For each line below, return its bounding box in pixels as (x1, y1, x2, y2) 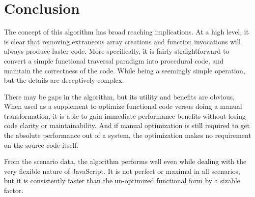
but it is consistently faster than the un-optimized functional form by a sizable (4, 175, 240, 186)
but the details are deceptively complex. (4, 75, 124, 85)
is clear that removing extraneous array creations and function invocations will (4, 36, 241, 46)
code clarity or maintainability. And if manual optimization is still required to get (4, 120, 250, 131)
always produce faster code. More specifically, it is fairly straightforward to (4, 46, 229, 56)
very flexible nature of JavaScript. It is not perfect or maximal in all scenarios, (4, 165, 240, 176)
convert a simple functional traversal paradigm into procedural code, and (4, 55, 224, 66)
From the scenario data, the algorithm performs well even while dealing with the (4, 156, 247, 166)
